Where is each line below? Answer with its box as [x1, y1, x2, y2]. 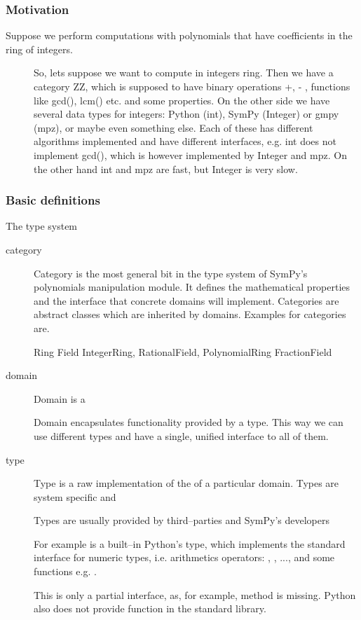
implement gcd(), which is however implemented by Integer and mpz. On [34, 147, 347, 162]
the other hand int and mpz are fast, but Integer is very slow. [34, 161, 298, 176]
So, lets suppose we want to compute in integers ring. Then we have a [34, 65, 334, 80]
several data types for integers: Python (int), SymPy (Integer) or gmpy [34, 106, 339, 121]
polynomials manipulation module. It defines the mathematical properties [34, 280, 350, 294]
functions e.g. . [34, 564, 97, 579]
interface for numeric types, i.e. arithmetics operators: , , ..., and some [34, 550, 335, 565]
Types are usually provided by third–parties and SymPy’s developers [34, 513, 329, 528]
